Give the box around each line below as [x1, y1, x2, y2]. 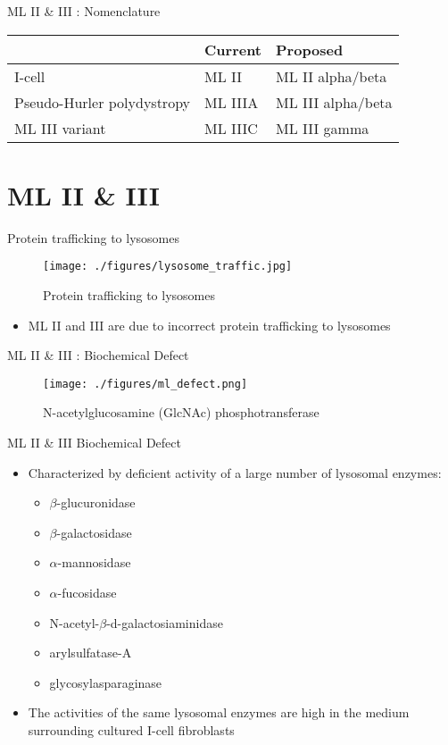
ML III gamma [276, 117, 369, 138]
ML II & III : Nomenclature [7, 2, 161, 20]
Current [204, 38, 262, 60]
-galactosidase [56, 523, 132, 541]
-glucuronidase [56, 493, 136, 512]
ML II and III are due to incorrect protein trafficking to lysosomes [28, 315, 391, 334]
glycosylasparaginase [49, 673, 162, 691]
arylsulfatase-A [49, 643, 132, 662]
